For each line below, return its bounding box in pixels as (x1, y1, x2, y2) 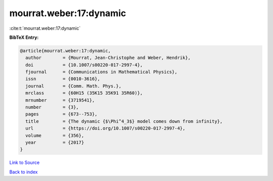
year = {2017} (25, 140, 84, 145)
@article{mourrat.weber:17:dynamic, (20, 48, 111, 53)
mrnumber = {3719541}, (25, 97, 95, 103)
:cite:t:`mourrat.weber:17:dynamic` (9, 25, 81, 31)
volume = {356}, (25, 133, 84, 138)
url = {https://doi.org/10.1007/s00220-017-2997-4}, (25, 126, 186, 131)
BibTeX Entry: (9, 34, 39, 40)
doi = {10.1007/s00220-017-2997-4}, (25, 62, 143, 68)
